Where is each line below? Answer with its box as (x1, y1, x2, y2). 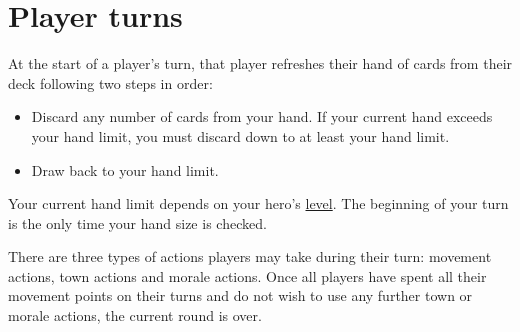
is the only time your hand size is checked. (8, 212, 267, 233)
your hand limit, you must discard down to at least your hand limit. (31, 125, 450, 146)
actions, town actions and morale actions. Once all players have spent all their (8, 265, 487, 286)
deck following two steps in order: (8, 72, 213, 93)
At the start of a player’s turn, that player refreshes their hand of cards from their (8, 53, 513, 74)
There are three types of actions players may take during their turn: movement (8, 246, 492, 267)
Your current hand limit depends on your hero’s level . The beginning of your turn (8, 193, 509, 214)
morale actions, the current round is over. (8, 305, 262, 326)
